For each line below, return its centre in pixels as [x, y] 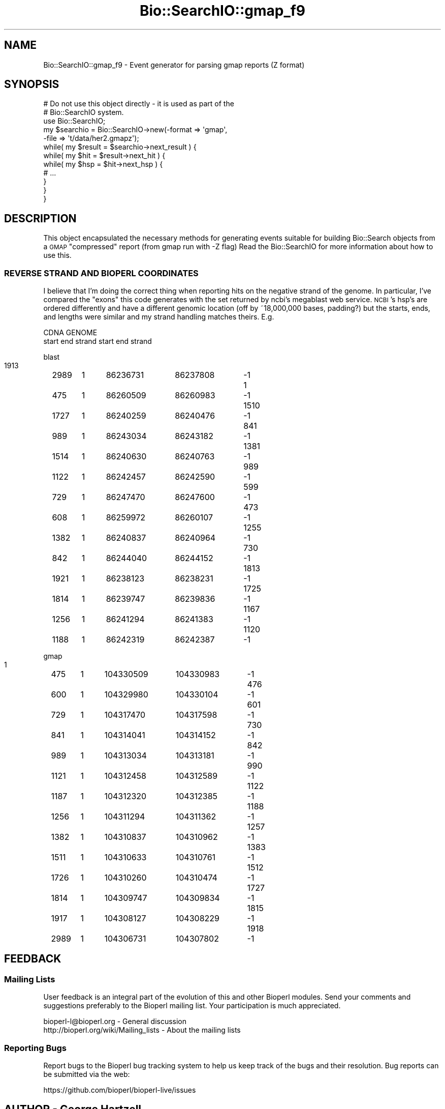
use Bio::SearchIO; [74, 121]
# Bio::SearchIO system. [84, 112]
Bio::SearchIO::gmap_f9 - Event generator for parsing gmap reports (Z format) [174, 65]
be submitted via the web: [87, 1074]
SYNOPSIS [32, 84]
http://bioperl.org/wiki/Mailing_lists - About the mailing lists [142, 1030]
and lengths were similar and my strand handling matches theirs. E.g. [159, 317]
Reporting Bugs [35, 1048]
